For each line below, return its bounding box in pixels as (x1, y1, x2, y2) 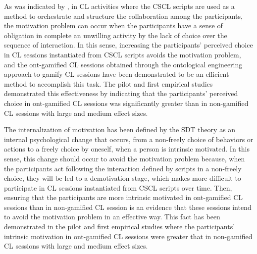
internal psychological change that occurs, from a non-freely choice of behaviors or (4, 134, 254, 144)
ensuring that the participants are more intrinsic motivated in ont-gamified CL (4, 192, 243, 203)
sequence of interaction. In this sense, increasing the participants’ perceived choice (4, 40, 253, 50)
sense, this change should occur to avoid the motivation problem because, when (4, 153, 245, 163)
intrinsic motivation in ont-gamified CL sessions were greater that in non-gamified (4, 231, 253, 241)
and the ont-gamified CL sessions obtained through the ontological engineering (4, 59, 243, 69)
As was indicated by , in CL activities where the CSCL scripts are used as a (4, 1, 235, 11)
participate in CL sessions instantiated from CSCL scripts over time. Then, (4, 182, 232, 193)
